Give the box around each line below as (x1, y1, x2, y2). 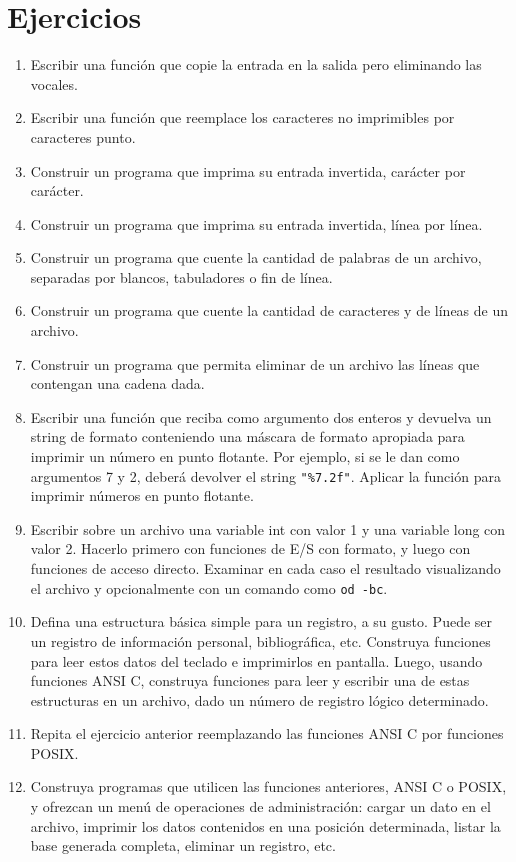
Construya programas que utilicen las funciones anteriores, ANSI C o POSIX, (30, 776, 507, 797)
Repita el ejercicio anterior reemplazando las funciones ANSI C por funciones (30, 723, 504, 744)
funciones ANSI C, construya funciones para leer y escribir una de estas (30, 670, 470, 691)
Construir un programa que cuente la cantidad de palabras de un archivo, (30, 247, 482, 268)
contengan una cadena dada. (30, 373, 205, 394)
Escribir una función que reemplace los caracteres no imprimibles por (30, 107, 455, 128)
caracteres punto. (30, 126, 136, 147)
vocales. (30, 73, 78, 94)
